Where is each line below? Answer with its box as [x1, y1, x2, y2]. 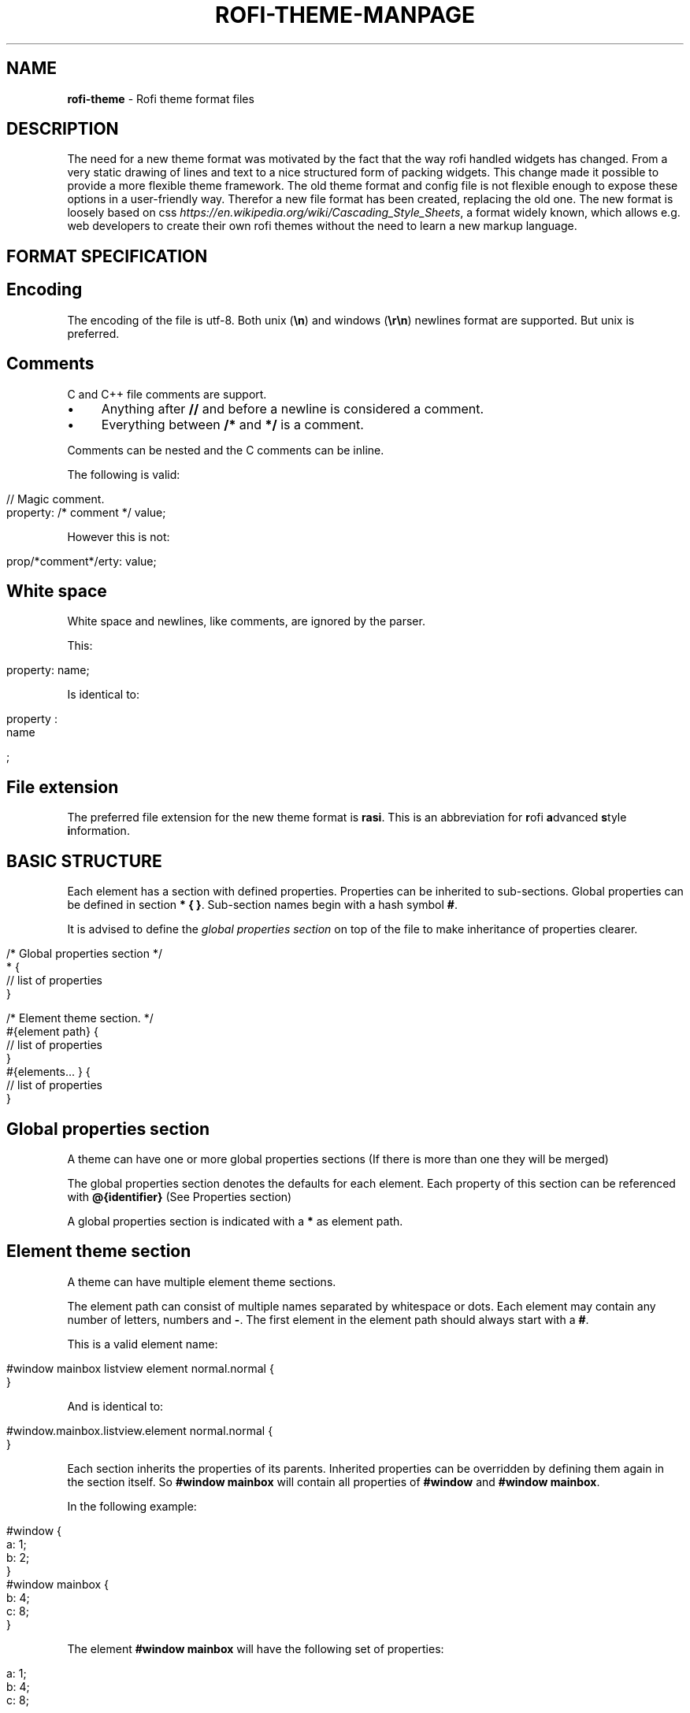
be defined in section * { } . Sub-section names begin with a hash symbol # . [67, 898, 458, 912]
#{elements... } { [6, 1065, 91, 1079]
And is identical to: [67, 1399, 164, 1413]
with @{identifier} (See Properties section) [67, 1189, 292, 1203]
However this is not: [67, 529, 170, 543]
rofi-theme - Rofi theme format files [67, 91, 254, 106]
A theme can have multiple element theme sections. [67, 1274, 336, 1288]
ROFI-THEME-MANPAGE [215, 2, 475, 28]
